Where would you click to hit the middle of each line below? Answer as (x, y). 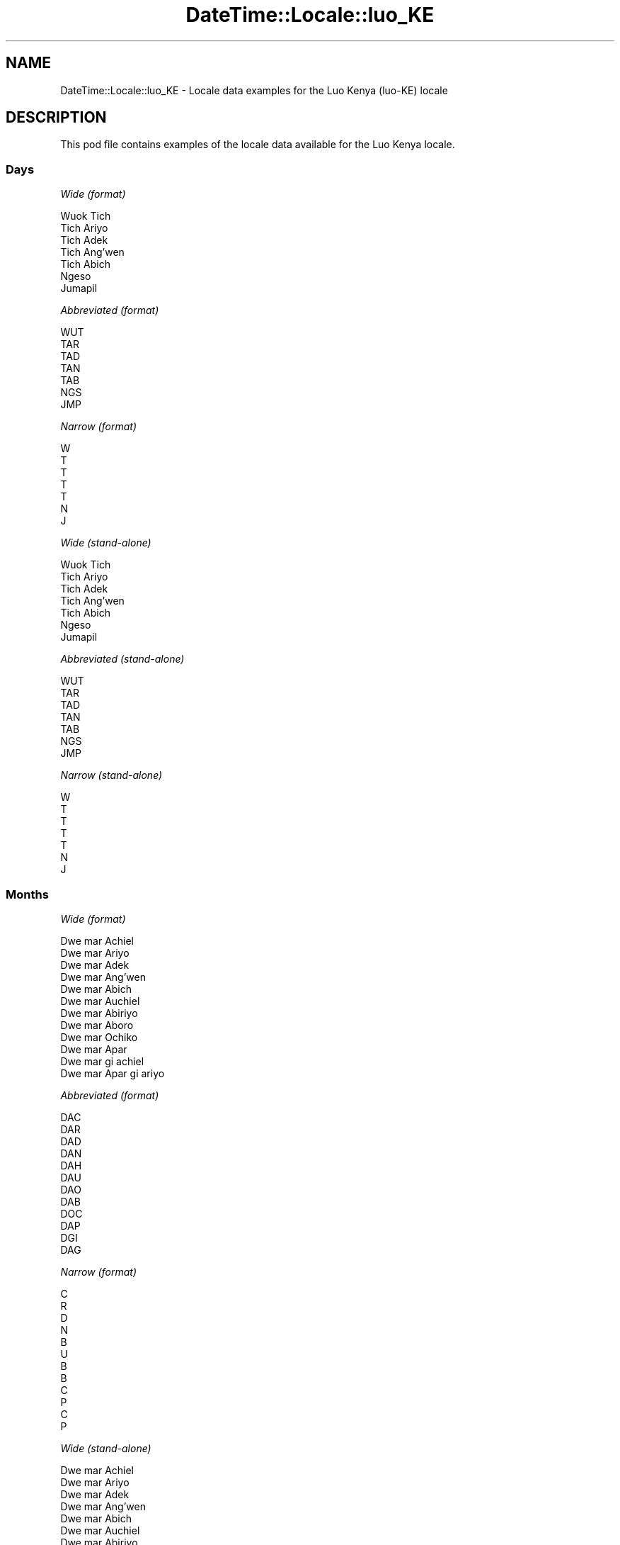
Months (27, 894)
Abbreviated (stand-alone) (122, 659)
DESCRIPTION (56, 118)
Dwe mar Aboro (97, 1025)
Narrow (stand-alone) (111, 775)
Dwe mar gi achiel (102, 1061)
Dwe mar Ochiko (99, 1037)
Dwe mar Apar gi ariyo (113, 1073)
